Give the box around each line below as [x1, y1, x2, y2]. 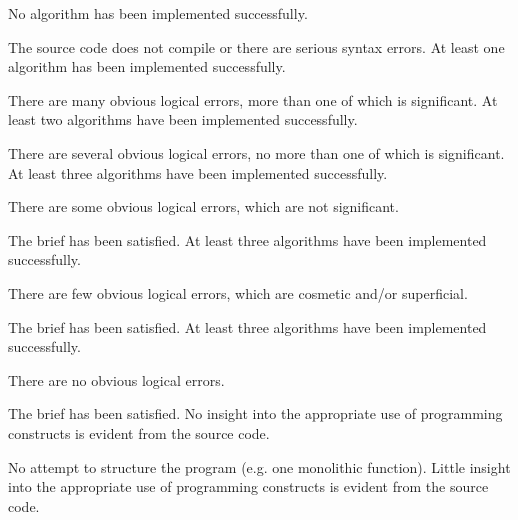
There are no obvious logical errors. [8, 369, 225, 390]
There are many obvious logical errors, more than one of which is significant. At [8, 89, 498, 110]
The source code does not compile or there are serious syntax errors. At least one [8, 36, 505, 57]
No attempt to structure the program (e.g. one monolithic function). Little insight [8, 456, 511, 477]
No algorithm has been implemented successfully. [8, 3, 308, 23]
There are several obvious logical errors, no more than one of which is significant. [8, 142, 505, 163]
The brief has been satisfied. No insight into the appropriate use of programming [8, 403, 503, 424]
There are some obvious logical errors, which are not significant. [8, 196, 399, 217]
